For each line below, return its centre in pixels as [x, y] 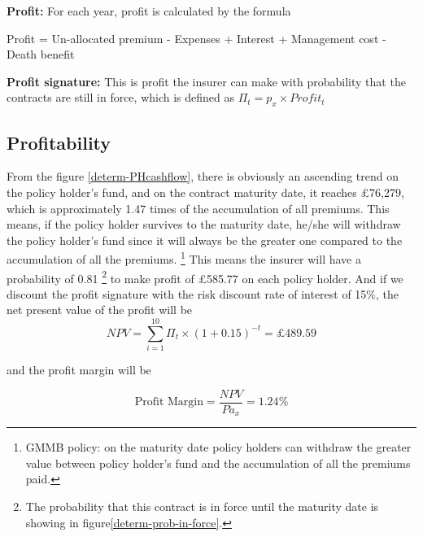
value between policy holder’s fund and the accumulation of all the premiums [218, 463]
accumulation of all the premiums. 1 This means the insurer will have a [184, 258]
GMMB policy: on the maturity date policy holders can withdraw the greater [218, 447]
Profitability [59, 142]
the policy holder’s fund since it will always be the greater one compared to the [205, 240]
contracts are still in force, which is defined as [121, 97]
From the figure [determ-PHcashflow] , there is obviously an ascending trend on [203, 176]
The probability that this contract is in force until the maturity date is [202, 506]
